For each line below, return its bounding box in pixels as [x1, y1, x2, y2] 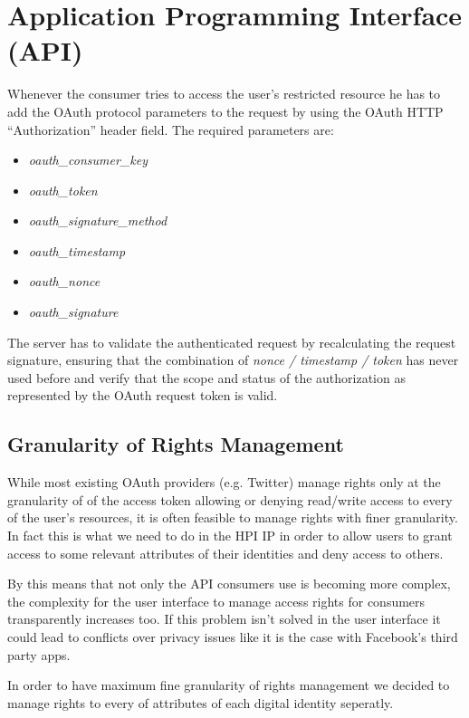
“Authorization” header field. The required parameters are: [7, 120, 334, 139]
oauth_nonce [28, 272, 100, 291]
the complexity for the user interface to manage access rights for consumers [7, 591, 426, 610]
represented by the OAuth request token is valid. [7, 386, 278, 405]
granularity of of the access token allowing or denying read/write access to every [7, 490, 453, 509]
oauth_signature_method [28, 211, 167, 230]
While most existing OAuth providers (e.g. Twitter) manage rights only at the [7, 473, 441, 492]
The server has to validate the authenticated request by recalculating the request [7, 332, 456, 351]
